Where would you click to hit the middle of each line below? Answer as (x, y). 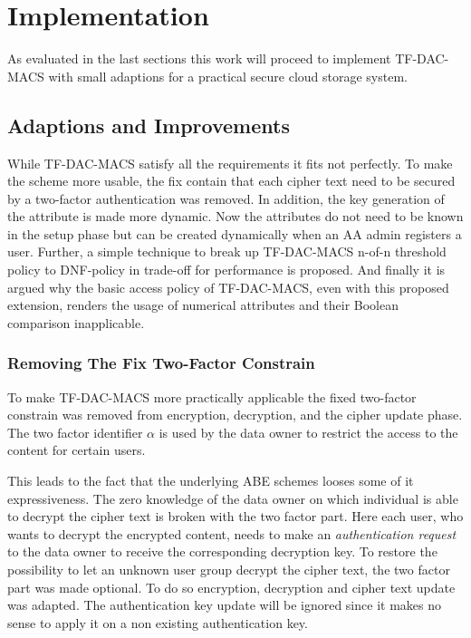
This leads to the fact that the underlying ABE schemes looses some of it (211, 481)
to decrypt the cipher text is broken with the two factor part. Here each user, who (235, 516)
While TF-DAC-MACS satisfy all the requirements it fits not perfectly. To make (230, 163)
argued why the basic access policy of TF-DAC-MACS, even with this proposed (228, 287)
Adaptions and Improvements (149, 125)
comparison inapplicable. (76, 322)
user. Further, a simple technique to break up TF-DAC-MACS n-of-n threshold (227, 251)
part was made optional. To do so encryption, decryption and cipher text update (231, 587)
